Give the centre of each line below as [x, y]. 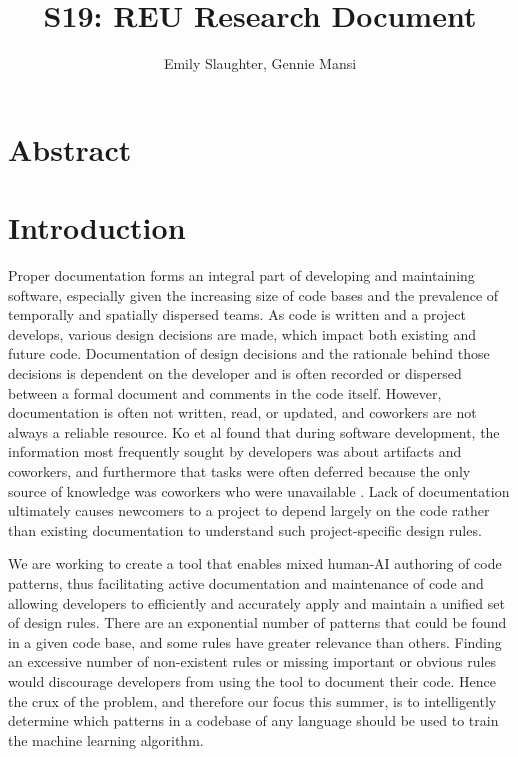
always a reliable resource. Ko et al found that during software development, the [254, 431]
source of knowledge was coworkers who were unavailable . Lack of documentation [259, 490]
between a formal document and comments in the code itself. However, [225, 392]
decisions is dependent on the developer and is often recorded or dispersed [235, 373]
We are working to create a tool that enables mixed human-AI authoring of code [255, 563]
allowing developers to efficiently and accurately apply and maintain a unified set [256, 602]
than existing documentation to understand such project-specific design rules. [245, 529]
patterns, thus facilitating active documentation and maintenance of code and [246, 582]
